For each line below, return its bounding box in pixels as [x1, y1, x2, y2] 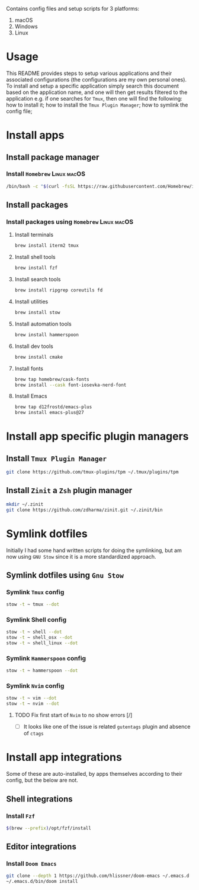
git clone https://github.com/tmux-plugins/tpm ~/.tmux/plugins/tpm [6, 469, 179, 475]
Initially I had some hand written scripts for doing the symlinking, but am [6, 547, 182, 554]
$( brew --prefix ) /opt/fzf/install [6, 825, 92, 831]
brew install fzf [14, 265, 58, 271]
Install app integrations [6, 751, 123, 764]
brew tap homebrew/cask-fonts [14, 376, 90, 383]
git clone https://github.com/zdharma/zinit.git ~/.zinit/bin [6, 507, 163, 513]
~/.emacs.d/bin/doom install [6, 879, 78, 885]
